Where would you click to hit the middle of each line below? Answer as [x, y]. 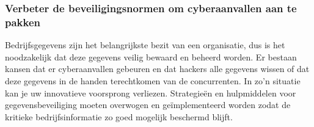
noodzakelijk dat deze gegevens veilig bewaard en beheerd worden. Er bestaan [151, 56]
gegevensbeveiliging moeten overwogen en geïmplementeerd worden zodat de [148, 105]
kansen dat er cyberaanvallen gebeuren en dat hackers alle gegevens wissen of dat [157, 69]
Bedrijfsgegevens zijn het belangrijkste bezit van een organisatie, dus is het [145, 45]
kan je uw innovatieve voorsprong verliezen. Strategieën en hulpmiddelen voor [151, 93]
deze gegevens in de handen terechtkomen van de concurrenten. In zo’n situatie [153, 80]
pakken [23, 22]
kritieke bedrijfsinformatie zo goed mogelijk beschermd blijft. [119, 116]
